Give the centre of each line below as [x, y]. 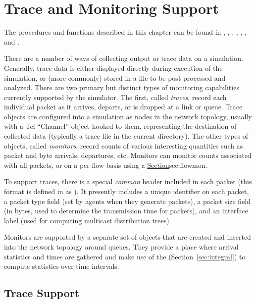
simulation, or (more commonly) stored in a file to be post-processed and [115, 77]
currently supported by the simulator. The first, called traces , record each [115, 97]
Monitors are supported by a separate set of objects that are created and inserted [128, 237]
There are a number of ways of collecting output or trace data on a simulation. [124, 58]
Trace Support [42, 293]
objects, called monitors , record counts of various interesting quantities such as [124, 145]
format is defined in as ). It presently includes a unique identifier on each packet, [127, 191]
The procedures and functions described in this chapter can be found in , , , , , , [125, 32]
